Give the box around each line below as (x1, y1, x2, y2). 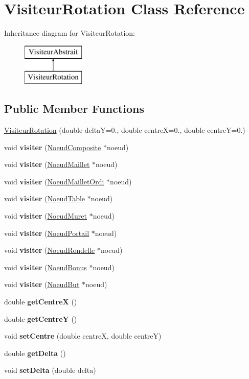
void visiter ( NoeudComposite (4, 141, 101, 152)
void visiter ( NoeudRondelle (4, 245, 95, 255)
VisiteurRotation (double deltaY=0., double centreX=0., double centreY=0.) (4, 125, 245, 135)
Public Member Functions (4, 101, 144, 116)
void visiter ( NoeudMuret (4, 210, 87, 221)
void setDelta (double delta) (4, 365, 96, 375)
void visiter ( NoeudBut (4, 279, 80, 290)
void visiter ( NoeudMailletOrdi (4, 176, 104, 186)
